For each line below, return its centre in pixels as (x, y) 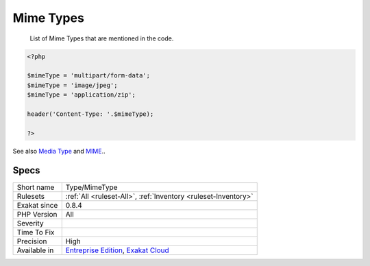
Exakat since (37, 205)
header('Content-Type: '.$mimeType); (90, 114)
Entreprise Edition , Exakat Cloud (117, 250)
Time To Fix (36, 232)
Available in (35, 250)
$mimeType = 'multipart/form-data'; (89, 76)
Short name (36, 187)
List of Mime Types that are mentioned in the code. (102, 38)
